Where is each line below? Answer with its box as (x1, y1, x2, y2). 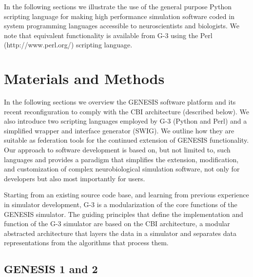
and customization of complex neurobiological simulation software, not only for (4, 164, 240, 174)
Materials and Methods (4, 68, 165, 88)
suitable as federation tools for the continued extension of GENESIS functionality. (4, 135, 249, 145)
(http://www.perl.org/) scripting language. (4, 40, 133, 50)
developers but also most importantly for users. (4, 173, 145, 183)
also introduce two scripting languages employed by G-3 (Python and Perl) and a (4, 116, 247, 126)
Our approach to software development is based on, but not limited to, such (4, 145, 231, 155)
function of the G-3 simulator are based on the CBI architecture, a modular (4, 218, 230, 229)
